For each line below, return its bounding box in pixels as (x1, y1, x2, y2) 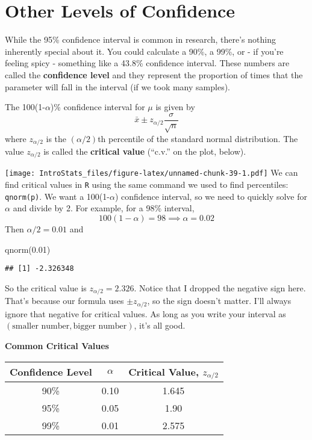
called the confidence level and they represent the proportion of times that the (5, 68, 303, 81)
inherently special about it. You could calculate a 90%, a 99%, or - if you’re (5, 45, 284, 57)
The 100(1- (5, 101, 45, 113)
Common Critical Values (5, 339, 109, 352)
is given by (155, 101, 195, 113)
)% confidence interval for (50, 101, 145, 113)
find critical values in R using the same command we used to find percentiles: (5, 178, 289, 191)
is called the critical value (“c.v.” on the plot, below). (43, 144, 246, 157)
